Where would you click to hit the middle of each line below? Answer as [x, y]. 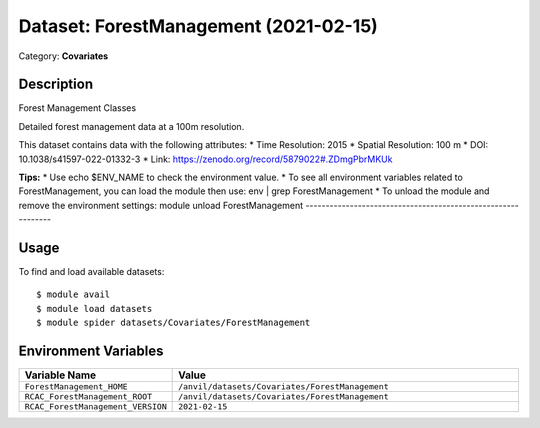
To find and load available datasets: [91, 272]
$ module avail [73, 294]
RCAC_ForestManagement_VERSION [95, 406]
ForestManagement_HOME [76, 386]
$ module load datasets [94, 308]
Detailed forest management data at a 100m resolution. [131, 126]
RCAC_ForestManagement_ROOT [88, 396]
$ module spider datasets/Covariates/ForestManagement [173, 323]
